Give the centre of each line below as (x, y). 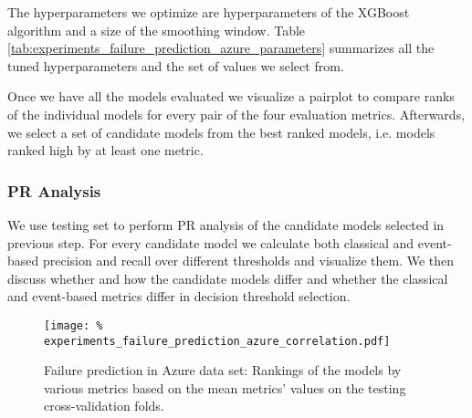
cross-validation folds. (104, 406)
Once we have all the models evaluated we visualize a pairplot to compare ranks (231, 96)
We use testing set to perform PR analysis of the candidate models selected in (226, 224)
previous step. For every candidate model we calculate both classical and (211, 242)
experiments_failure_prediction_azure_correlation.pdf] (217, 341)
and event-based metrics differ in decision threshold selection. (179, 296)
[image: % (73, 325)
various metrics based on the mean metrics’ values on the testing (225, 387)
